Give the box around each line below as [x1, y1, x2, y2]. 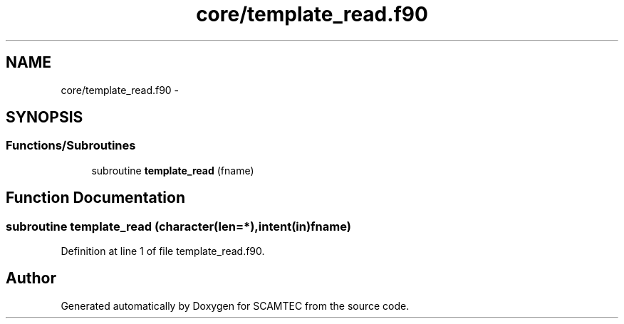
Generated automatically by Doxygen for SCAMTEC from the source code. [61, 299, 410, 312]
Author [6, 269, 56, 288]
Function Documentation [6, 189, 185, 207]
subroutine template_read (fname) [91, 164, 254, 177]
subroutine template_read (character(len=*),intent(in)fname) [6, 219, 351, 234]
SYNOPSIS [6, 108, 83, 127]
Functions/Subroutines [6, 138, 136, 153]
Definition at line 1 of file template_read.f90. [61, 245, 265, 258]
